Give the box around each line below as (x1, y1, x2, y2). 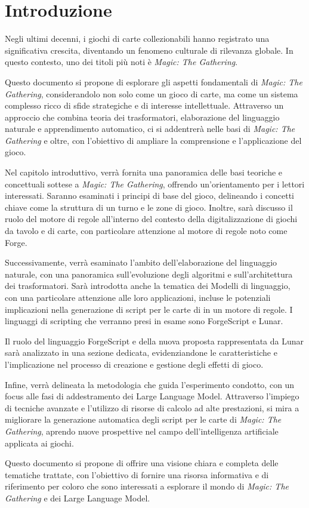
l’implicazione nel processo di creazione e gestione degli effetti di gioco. (5, 358, 264, 370)
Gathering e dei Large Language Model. (5, 491, 150, 504)
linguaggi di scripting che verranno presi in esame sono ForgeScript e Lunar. (5, 315, 283, 327)
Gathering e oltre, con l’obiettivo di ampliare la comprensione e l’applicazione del (5, 134, 302, 146)
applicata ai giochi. (5, 436, 74, 449)
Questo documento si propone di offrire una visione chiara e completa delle (5, 457, 279, 469)
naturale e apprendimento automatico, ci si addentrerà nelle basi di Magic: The (5, 122, 295, 135)
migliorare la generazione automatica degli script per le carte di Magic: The (5, 413, 282, 426)
